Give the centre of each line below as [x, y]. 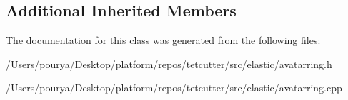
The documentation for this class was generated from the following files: [163, 40]
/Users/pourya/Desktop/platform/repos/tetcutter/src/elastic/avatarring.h [169, 63]
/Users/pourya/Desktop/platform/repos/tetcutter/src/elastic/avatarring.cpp [174, 88]
